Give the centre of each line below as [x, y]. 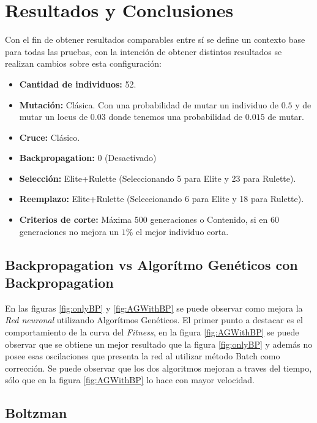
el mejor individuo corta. [182, 231]
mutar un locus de [54, 117]
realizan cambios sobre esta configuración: [83, 63]
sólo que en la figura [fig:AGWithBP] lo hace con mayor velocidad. [130, 380]
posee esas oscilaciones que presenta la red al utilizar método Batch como [143, 356]
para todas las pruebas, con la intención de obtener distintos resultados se [144, 51]
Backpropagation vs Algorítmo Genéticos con [151, 264]
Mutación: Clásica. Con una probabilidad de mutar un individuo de [149, 104]
